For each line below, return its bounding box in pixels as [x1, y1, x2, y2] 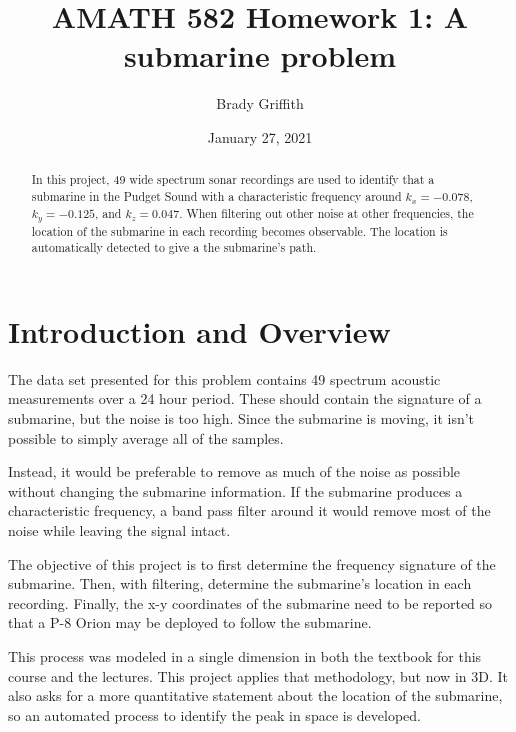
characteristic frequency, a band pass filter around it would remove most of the [8, 500, 491, 521]
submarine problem [123, 35, 397, 76]
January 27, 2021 [207, 126, 313, 147]
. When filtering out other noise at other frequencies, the [179, 204, 474, 221]
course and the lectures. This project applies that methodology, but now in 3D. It [8, 665, 508, 686]
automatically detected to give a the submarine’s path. [31, 239, 317, 256]
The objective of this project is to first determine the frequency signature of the [8, 553, 496, 574]
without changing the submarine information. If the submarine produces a [8, 480, 463, 501]
